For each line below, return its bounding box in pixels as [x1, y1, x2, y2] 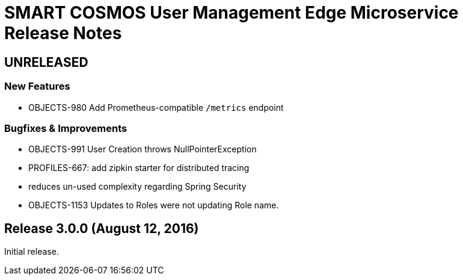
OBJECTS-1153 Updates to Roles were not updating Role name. [28, 200, 279, 211]
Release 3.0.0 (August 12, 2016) [4, 220, 199, 236]
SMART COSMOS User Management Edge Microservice [4, 2, 459, 23]
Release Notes [4, 23, 122, 43]
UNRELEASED [4, 54, 88, 70]
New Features [4, 80, 70, 93]
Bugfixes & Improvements [4, 122, 127, 134]
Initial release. [4, 246, 59, 257]
